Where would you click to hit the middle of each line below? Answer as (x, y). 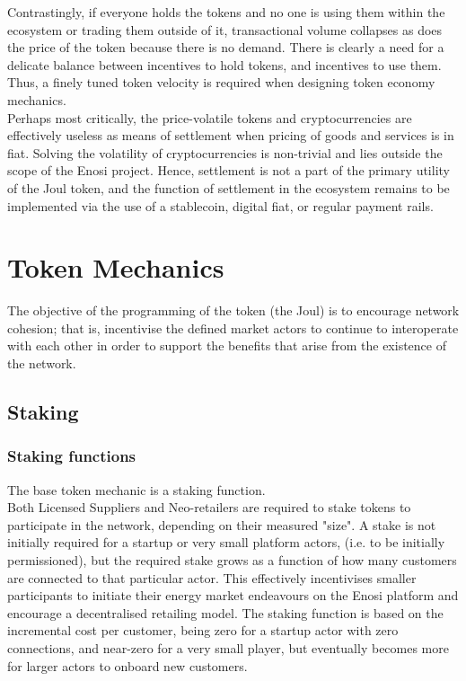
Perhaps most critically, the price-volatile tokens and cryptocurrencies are (210, 117)
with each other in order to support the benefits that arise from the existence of (227, 345)
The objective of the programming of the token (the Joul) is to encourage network (233, 310)
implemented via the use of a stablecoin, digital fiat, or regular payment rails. (220, 205)
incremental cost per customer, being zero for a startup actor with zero (203, 630)
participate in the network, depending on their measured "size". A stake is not (222, 524)
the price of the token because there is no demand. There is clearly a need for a (226, 47)
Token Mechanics (116, 267)
